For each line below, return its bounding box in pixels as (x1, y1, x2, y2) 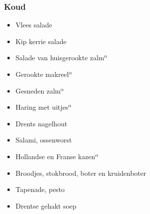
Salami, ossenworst (15, 135, 72, 145)
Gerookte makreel (15, 69, 69, 79)
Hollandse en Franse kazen (15, 151, 95, 161)
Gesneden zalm (15, 85, 61, 95)
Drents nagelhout (15, 118, 68, 128)
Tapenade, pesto (15, 184, 65, 194)
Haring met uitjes (15, 102, 69, 112)
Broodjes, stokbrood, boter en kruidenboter (15, 167, 147, 178)
